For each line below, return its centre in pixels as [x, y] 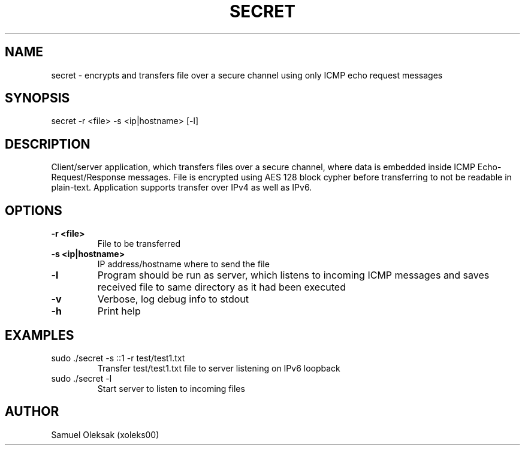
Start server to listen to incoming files [171, 388]
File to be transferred [139, 244]
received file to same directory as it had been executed [221, 287]
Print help [119, 311]
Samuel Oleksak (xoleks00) [105, 434]
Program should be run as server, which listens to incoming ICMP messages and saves [293, 275]
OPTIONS [34, 210]
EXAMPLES [40, 335]
